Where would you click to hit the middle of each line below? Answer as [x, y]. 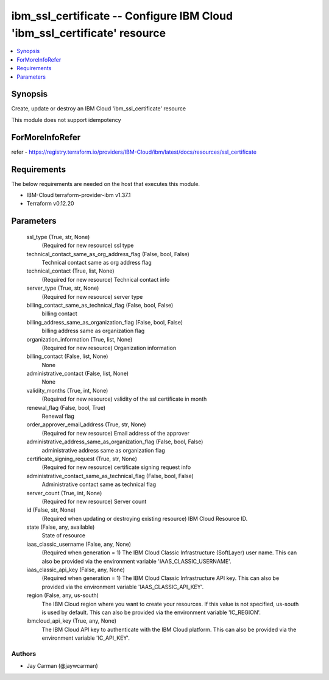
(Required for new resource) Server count [94, 501]
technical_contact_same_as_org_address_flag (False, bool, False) [108, 254]
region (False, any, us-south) [62, 595]
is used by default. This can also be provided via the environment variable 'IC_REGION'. [151, 612]
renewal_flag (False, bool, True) [66, 407]
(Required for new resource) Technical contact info [106, 279]
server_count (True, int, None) [64, 493]
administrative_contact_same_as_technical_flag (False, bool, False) [110, 476]
